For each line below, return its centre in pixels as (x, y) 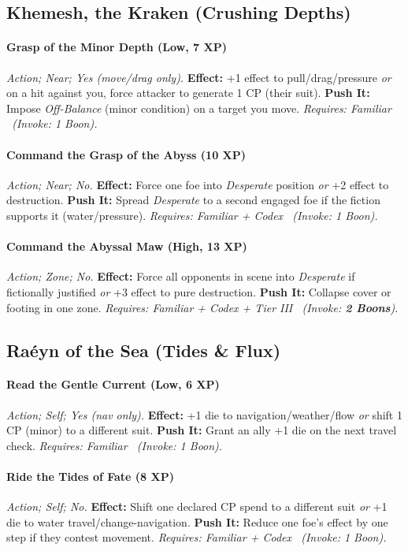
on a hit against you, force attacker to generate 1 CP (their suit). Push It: (188, 93)
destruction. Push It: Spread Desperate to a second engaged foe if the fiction (193, 200)
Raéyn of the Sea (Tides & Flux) (144, 350)
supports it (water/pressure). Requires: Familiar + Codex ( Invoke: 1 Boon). (192, 215)
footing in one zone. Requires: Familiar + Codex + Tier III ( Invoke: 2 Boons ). (202, 307)
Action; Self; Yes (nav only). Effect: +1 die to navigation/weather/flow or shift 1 (204, 414)
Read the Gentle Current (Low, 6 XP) (113, 384)
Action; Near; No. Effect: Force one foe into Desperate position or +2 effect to (198, 184)
